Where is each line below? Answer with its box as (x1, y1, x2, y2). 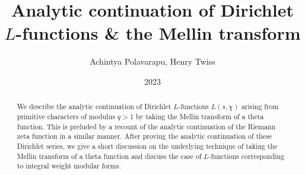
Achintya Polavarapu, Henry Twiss (90, 55, 215, 68)
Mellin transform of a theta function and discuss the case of (17, 151, 202, 161)
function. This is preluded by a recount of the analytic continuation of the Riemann (17, 121, 276, 131)
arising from (241, 101, 279, 112)
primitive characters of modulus (17, 111, 115, 121)
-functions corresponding (208, 151, 285, 161)
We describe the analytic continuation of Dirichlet (17, 101, 171, 112)
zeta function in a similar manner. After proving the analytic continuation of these (17, 131, 272, 141)
